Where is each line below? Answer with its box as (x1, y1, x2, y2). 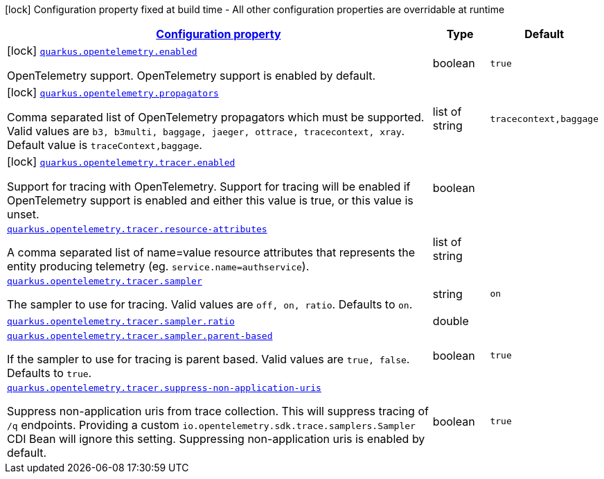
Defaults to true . (7, 366, 92, 380)
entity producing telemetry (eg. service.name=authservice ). (7, 259, 310, 273)
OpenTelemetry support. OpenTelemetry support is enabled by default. (7, 69, 376, 82)
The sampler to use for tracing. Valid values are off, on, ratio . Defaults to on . (7, 297, 413, 311)
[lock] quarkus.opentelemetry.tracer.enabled (7, 155, 236, 168)
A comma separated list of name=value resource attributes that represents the (7, 245, 416, 259)
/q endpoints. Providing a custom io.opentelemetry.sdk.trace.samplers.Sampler (7, 418, 416, 432)
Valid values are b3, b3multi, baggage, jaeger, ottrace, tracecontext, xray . (7, 124, 405, 138)
